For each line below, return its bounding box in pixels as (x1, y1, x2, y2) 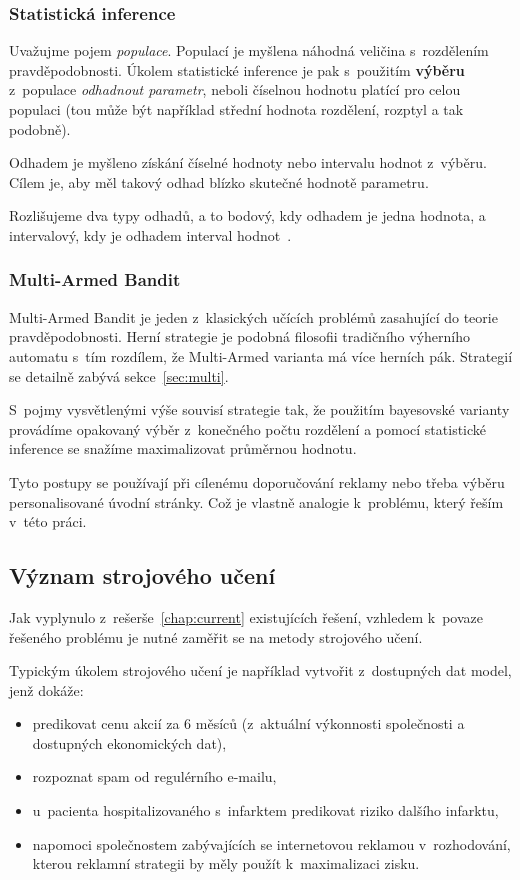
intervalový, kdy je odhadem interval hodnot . (9, 224, 292, 245)
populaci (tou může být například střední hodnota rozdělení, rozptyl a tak (9, 99, 464, 119)
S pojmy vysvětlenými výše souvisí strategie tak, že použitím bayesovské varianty (9, 399, 510, 420)
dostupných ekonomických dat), (32, 732, 227, 753)
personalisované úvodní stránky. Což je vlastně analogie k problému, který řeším (9, 491, 504, 512)
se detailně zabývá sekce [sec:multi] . (9, 365, 229, 386)
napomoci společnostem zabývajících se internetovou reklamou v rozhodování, (32, 833, 511, 854)
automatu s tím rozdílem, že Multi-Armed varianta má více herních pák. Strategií (9, 345, 513, 366)
